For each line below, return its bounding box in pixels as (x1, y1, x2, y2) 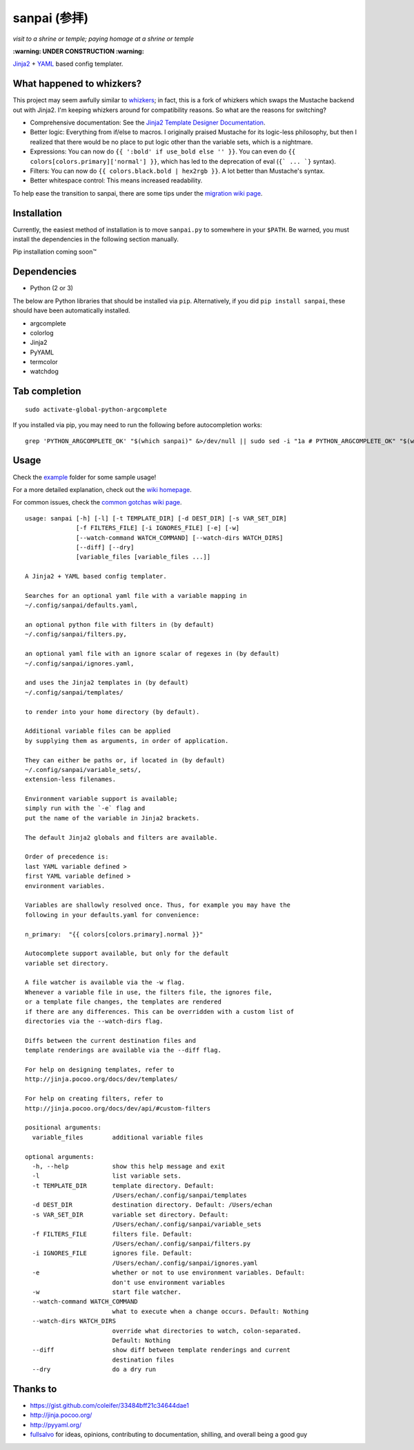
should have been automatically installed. (12, 306, 130, 314)
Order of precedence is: (25, 853, 109, 860)
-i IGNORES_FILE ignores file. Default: (32, 1250, 193, 1257)
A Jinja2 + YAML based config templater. (25, 572, 167, 581)
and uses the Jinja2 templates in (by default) (25, 679, 189, 687)
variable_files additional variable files (32, 1133, 204, 1141)
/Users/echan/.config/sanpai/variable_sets (112, 1221, 262, 1228)
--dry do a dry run (32, 1366, 157, 1373)
